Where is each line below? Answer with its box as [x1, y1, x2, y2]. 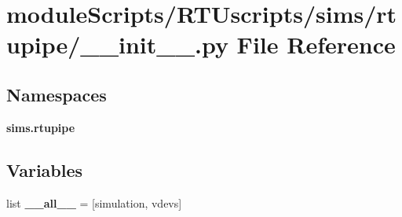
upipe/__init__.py [6, 28, 228, 61]
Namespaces [6, 82, 107, 106]
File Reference [236, 28, 396, 61]
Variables [6, 157, 83, 182]
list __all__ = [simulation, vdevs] [6, 194, 182, 211]
